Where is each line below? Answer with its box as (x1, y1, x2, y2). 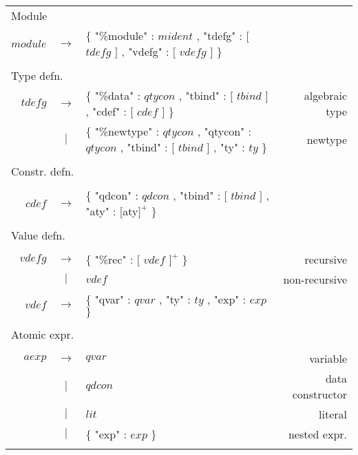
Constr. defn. (11, 163, 74, 179)
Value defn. (11, 227, 65, 243)
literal (319, 406, 347, 422)
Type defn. (11, 67, 63, 83)
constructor (292, 386, 347, 402)
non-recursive (283, 271, 347, 287)
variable (309, 350, 347, 366)
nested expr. (288, 426, 347, 442)
